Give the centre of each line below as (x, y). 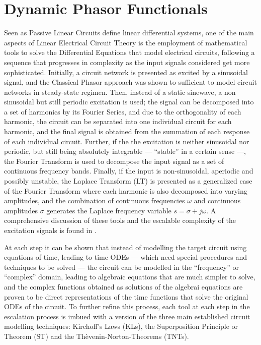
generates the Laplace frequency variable (109, 210)
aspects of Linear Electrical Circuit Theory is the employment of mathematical (126, 42)
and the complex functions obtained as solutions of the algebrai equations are (123, 286)
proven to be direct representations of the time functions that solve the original (126, 296)
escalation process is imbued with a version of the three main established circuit (127, 316)
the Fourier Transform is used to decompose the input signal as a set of (114, 161)
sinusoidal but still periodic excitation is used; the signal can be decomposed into (129, 102)
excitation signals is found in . (50, 230)
